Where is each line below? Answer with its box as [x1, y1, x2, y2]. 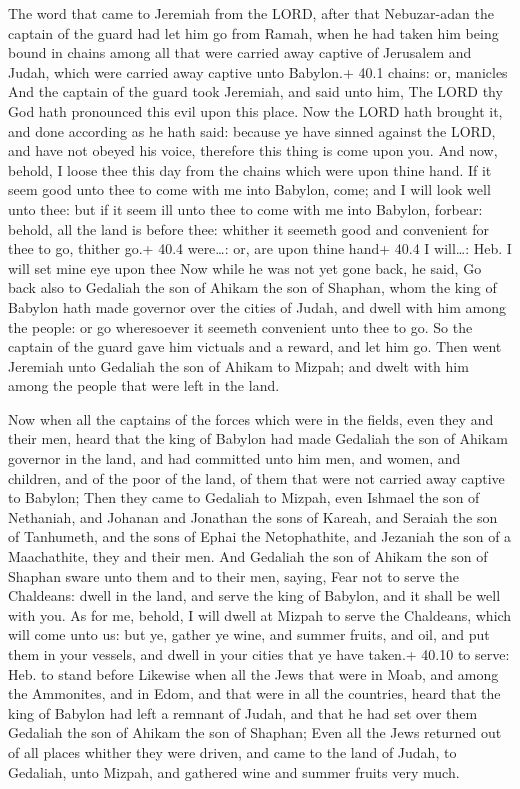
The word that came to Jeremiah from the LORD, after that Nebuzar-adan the [8, 3, 494, 23]
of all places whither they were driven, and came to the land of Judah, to [8, 741, 457, 762]
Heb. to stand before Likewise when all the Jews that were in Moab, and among [8, 663, 499, 684]
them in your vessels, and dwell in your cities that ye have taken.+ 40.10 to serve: [8, 644, 510, 664]
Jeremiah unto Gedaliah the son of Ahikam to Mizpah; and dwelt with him [8, 355, 469, 376]
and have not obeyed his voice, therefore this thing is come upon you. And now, [8, 140, 498, 161]
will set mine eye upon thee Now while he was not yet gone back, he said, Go [8, 257, 482, 278]
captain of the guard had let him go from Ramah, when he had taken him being [8, 22, 499, 43]
